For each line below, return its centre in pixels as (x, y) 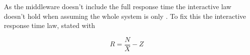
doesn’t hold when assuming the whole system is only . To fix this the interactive (125, 16)
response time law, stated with (49, 25)
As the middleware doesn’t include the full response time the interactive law (118, 6)
